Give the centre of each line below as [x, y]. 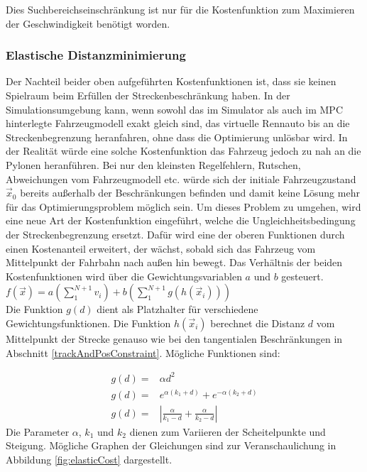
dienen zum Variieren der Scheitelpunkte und [228, 431]
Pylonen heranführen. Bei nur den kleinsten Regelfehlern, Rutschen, [153, 164]
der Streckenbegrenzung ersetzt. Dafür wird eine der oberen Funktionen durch [175, 234]
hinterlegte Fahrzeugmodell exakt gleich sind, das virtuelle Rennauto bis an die [178, 123]
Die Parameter [38, 431]
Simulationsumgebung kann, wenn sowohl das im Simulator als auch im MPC [175, 109]
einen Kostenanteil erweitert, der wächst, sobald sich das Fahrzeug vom [161, 248]
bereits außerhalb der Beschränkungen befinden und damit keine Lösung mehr [190, 193]
